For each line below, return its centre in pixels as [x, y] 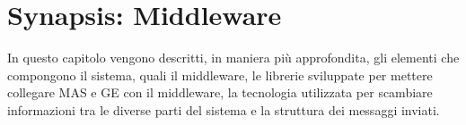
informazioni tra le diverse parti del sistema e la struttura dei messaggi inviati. [224, 109]
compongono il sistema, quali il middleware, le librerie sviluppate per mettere [220, 75]
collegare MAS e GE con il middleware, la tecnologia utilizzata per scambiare [220, 92]
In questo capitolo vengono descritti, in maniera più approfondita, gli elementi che [233, 58]
